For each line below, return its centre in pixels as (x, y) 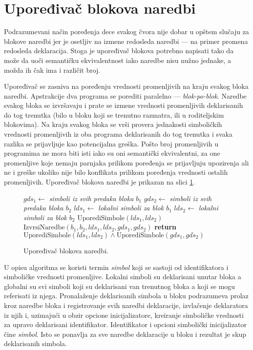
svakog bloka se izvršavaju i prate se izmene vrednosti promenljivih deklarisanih (124, 105)
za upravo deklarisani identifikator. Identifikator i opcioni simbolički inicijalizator (126, 324)
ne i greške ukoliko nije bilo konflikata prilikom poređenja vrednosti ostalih (116, 172)
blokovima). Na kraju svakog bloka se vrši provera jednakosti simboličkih (113, 124)
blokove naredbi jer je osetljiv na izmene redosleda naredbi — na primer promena (126, 41)
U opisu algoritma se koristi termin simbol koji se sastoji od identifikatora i (116, 267)
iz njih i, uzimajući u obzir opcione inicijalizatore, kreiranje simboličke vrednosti (124, 315)
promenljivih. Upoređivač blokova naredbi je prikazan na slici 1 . (100, 182)
